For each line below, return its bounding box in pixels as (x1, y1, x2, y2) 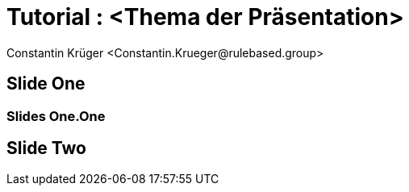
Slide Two (6, 138, 87, 159)
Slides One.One (6, 107, 106, 124)
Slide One (6, 73, 86, 94)
